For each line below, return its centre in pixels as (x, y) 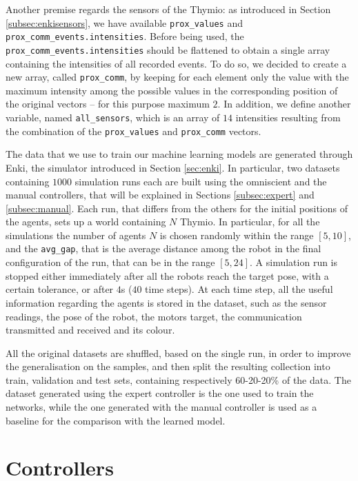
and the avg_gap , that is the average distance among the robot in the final (163, 248)
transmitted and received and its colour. (90, 330)
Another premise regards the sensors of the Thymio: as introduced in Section (168, 9)
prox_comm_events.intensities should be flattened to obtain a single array (168, 49)
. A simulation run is (294, 262)
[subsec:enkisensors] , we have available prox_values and (124, 22)
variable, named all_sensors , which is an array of (113, 117)
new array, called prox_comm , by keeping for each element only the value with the (177, 77)
